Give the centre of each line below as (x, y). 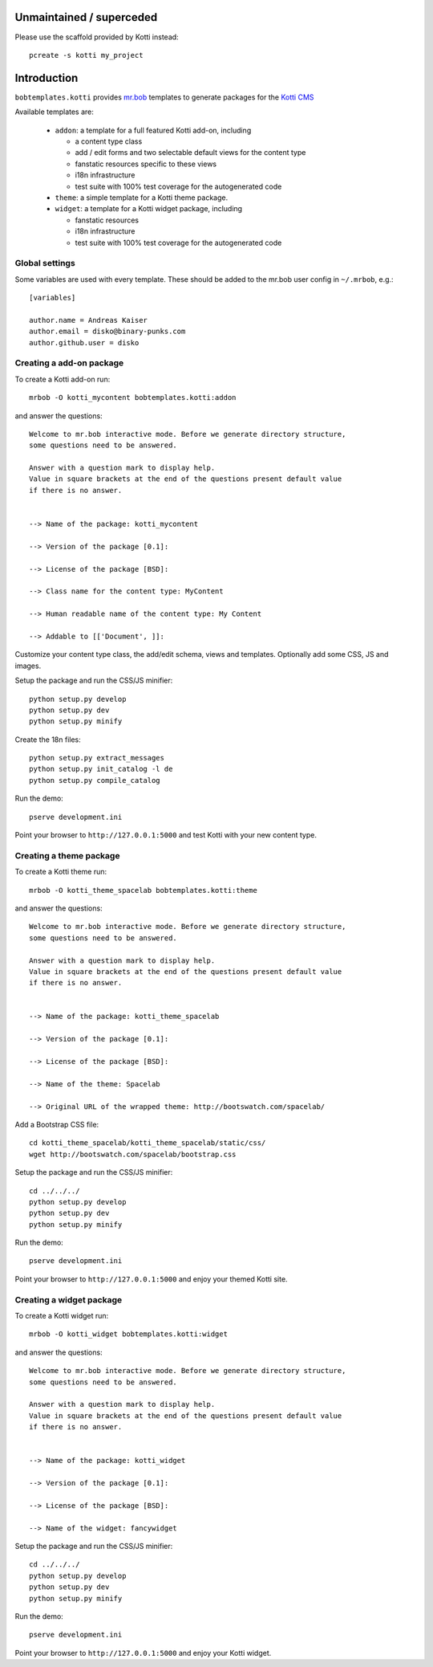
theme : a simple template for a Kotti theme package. (142, 198)
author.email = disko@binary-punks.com (107, 332)
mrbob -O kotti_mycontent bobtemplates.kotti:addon (133, 398)
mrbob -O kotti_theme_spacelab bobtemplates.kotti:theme (144, 890)
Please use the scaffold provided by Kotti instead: (97, 37)
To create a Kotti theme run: (61, 872)
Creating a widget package (69, 1299)
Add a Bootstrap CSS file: (57, 1124)
